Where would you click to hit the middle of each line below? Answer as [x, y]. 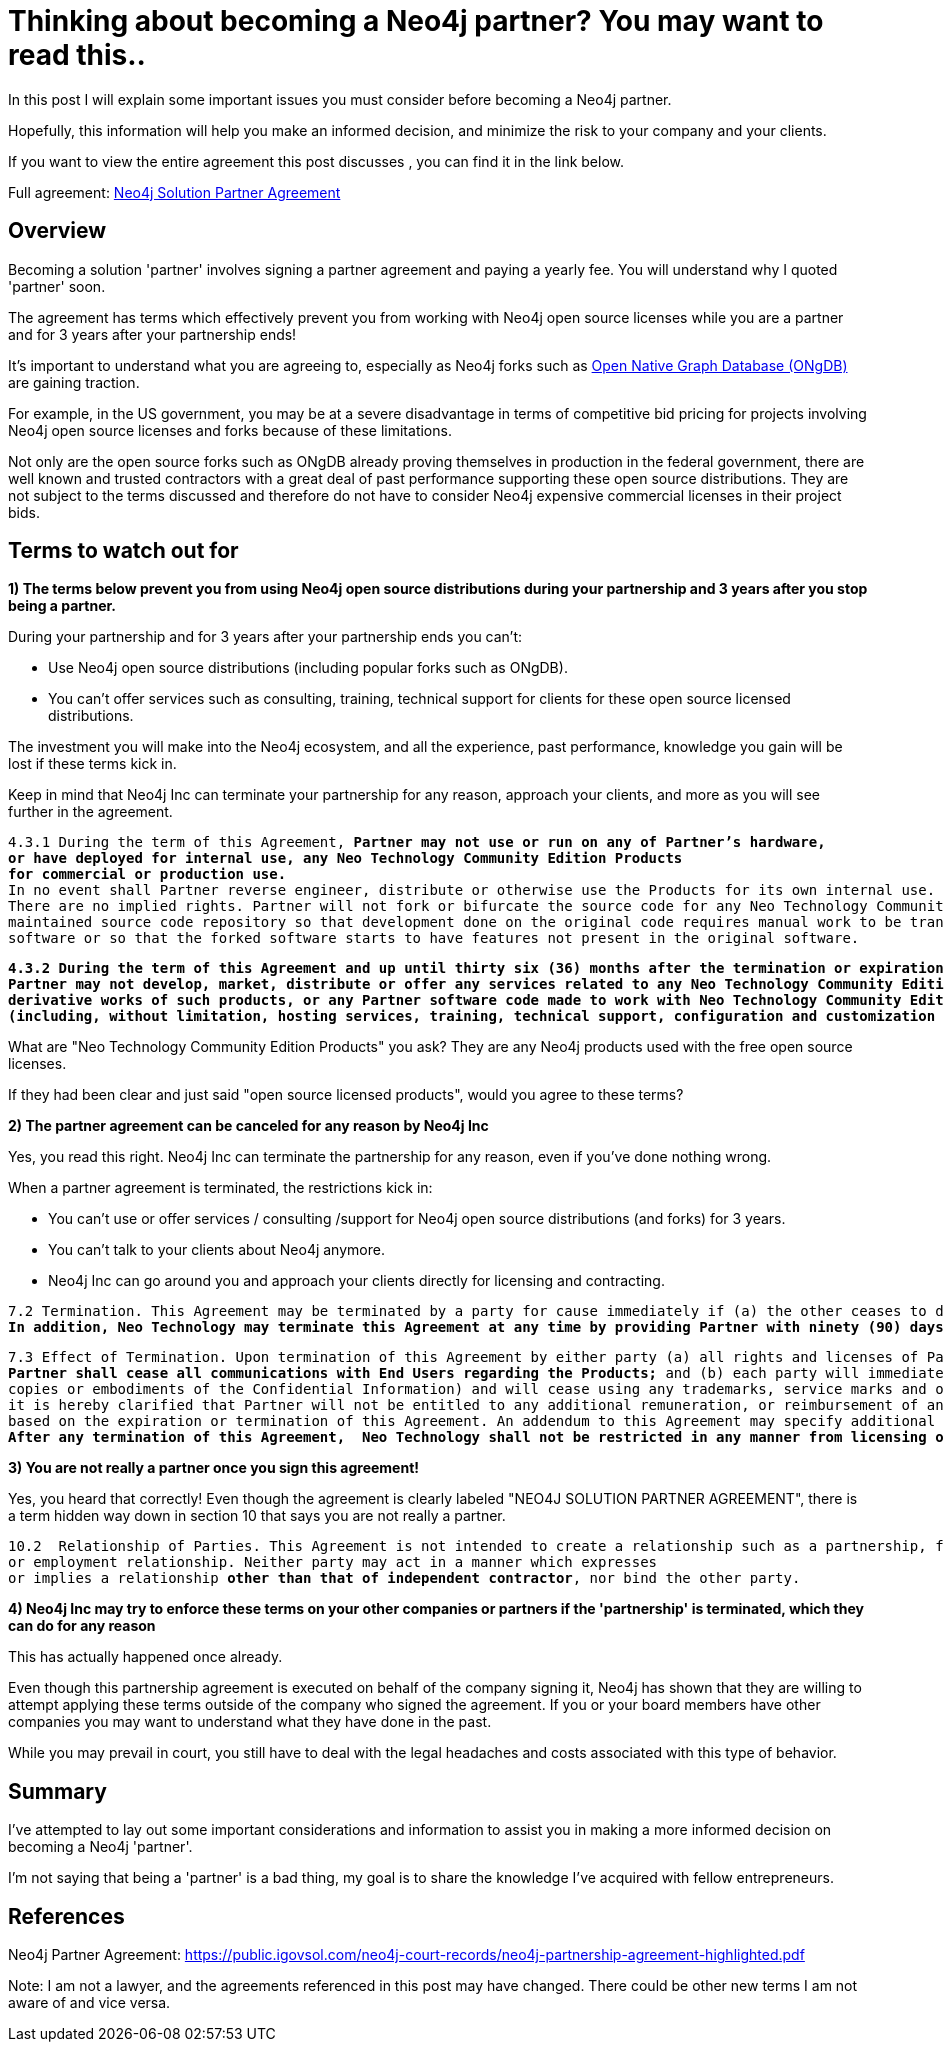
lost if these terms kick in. [92, 764]
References [66, 1916]
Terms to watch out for [123, 551]
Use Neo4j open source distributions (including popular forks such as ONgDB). [308, 668]
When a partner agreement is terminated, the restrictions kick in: [220, 1188]
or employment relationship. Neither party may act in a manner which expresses [333, 1562]
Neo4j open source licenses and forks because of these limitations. [230, 430]
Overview [57, 231]
